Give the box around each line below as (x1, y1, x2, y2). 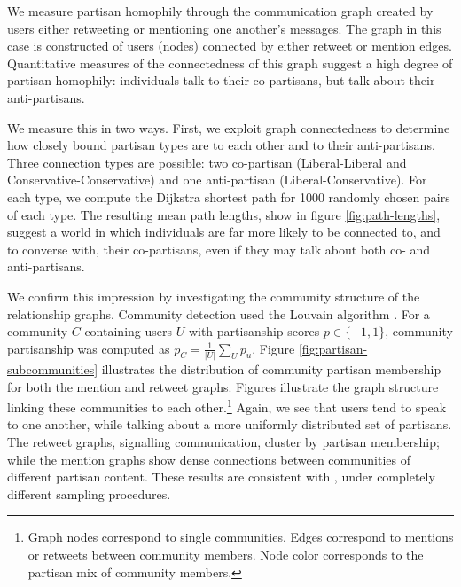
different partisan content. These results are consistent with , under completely (7, 467, 435, 486)
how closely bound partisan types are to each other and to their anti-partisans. (7, 136, 435, 154)
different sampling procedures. (7, 484, 171, 503)
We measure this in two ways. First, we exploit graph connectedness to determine (7, 118, 450, 137)
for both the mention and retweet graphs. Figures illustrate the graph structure (7, 377, 439, 395)
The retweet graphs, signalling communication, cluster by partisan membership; (7, 433, 440, 451)
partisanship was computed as (7, 339, 170, 357)
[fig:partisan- (298, 339, 368, 357)
